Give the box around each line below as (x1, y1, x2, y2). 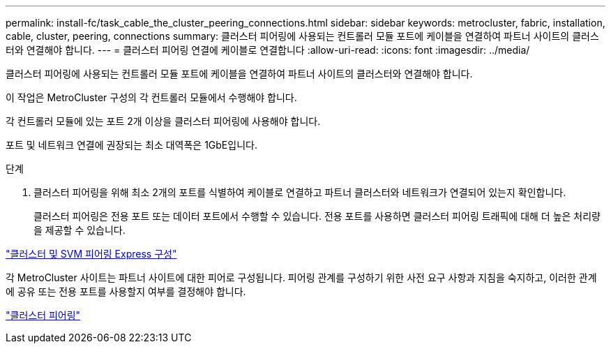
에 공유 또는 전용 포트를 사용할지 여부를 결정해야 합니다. (6, 285, 246, 297)
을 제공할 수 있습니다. (33, 224, 126, 236)
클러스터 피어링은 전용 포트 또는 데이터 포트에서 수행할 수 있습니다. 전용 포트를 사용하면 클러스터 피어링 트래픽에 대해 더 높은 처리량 (33, 210, 601, 222)
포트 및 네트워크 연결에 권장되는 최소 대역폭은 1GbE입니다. (6, 139, 257, 151)
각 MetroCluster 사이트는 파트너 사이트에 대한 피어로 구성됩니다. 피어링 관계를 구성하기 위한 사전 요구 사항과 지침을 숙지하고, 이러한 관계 (6, 272, 597, 283)
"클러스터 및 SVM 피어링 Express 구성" (6, 248, 177, 260)
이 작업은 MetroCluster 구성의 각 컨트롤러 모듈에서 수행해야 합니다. (6, 91, 297, 103)
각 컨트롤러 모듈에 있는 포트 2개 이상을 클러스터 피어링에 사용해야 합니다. (6, 115, 321, 127)
